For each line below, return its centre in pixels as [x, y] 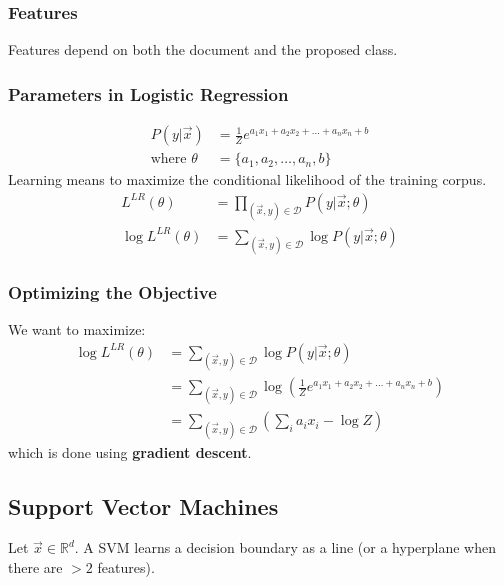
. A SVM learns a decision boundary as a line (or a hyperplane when [285, 547]
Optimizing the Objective [112, 292]
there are [35, 566]
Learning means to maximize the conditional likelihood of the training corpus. [247, 179]
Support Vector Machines [143, 505]
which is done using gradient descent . [130, 451]
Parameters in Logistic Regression [148, 93]
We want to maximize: [77, 329]
